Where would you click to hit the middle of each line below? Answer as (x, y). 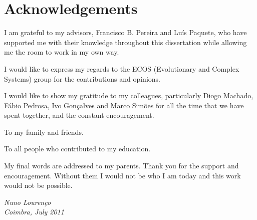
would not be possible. (38, 185)
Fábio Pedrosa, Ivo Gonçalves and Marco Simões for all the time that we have (124, 105)
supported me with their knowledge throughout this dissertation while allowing (125, 42)
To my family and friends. (44, 132)
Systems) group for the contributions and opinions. (82, 78)
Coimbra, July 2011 (34, 212)
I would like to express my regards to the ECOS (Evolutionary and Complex (122, 68)
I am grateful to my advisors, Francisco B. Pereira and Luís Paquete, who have (125, 32)
